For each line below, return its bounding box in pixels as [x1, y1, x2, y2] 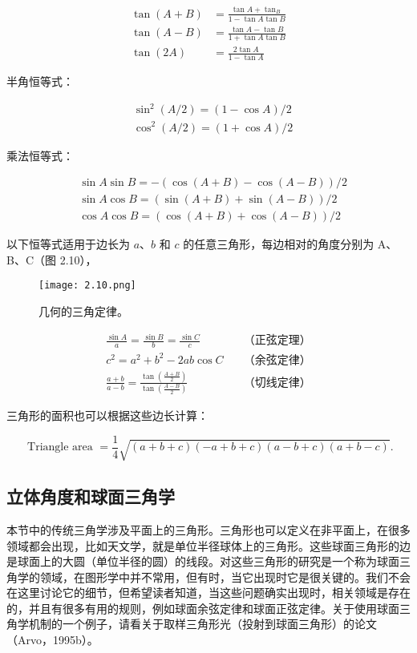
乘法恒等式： [6, 147, 74, 163]
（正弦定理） [243, 335, 311, 347]
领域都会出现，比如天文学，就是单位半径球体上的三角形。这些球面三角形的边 [6, 537, 411, 554]
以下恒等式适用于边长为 [6, 236, 130, 252]
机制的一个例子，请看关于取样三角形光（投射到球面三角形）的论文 [28, 615, 377, 632]
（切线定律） [243, 377, 311, 389]
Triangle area [27, 441, 93, 453]
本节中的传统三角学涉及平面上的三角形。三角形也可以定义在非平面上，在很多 [6, 521, 411, 538]
